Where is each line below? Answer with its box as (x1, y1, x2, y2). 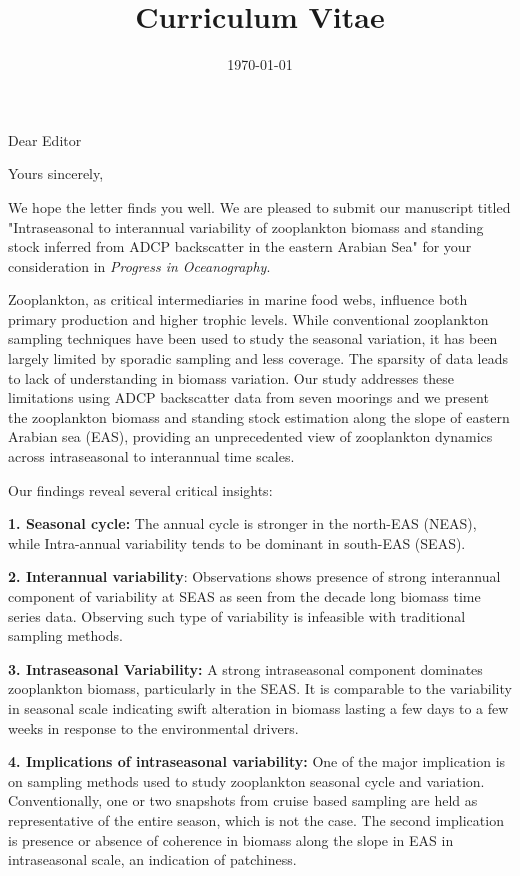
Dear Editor (8, 129, 82, 150)
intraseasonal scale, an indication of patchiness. (8, 849, 297, 870)
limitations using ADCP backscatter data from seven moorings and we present (8, 387, 489, 408)
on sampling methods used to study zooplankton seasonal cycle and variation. (8, 770, 485, 791)
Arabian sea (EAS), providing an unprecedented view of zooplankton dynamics (8, 426, 493, 447)
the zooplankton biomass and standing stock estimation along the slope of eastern (8, 406, 510, 427)
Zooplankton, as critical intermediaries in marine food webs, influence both (8, 289, 468, 310)
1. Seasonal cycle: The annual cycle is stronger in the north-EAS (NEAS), (8, 513, 477, 534)
